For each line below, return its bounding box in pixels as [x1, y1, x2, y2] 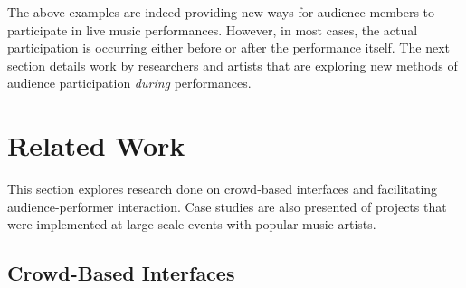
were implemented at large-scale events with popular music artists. [7, 215, 376, 234]
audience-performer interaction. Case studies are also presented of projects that [7, 197, 447, 216]
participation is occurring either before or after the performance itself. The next [7, 38, 450, 57]
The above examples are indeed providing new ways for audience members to [7, 3, 435, 21]
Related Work [7, 127, 185, 164]
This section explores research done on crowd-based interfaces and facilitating [7, 179, 438, 198]
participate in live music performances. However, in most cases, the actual [7, 20, 418, 39]
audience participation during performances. [7, 73, 252, 92]
